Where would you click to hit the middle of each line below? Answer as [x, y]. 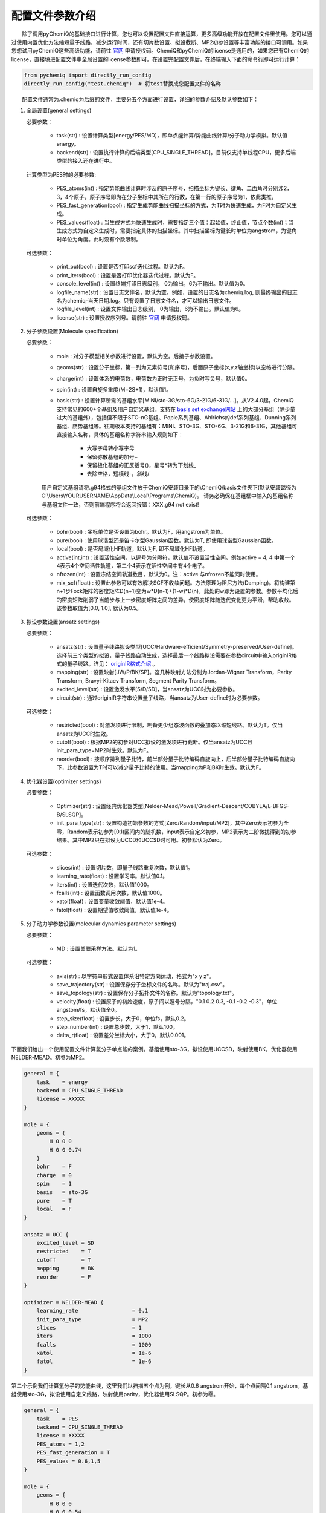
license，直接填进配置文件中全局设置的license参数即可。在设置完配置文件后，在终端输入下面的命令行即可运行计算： [156, 59]
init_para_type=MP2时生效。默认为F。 [104, 750]
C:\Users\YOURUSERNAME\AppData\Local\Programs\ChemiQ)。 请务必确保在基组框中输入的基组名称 [168, 496]
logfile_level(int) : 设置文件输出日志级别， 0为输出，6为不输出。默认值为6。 [150, 309]
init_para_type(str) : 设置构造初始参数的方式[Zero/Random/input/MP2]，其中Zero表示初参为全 [173, 823]
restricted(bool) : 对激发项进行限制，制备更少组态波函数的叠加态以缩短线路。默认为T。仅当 [170, 725]
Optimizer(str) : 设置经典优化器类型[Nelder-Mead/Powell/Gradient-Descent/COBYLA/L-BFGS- [173, 806]
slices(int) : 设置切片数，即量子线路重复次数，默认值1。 [125, 867]
